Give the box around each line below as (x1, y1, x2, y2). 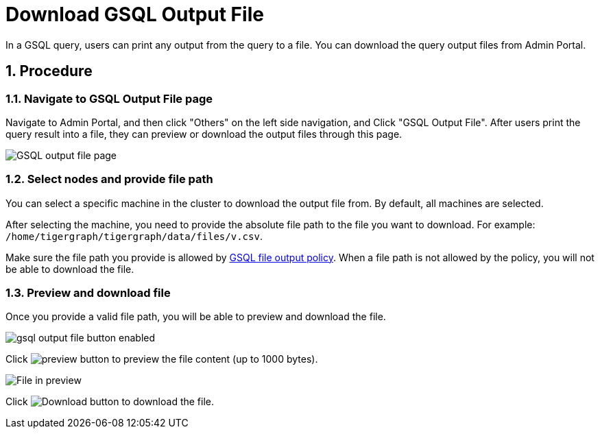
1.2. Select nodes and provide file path (5, 172, 213, 186)
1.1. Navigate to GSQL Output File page (5, 91, 213, 106)
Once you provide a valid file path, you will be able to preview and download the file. (5, 311, 386, 323)
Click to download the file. (5, 396, 215, 408)
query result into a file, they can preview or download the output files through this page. (5, 128, 403, 140)
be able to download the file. (5, 263, 134, 275)
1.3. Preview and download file (5, 286, 171, 300)
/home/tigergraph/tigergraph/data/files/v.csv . (5, 230, 263, 242)
